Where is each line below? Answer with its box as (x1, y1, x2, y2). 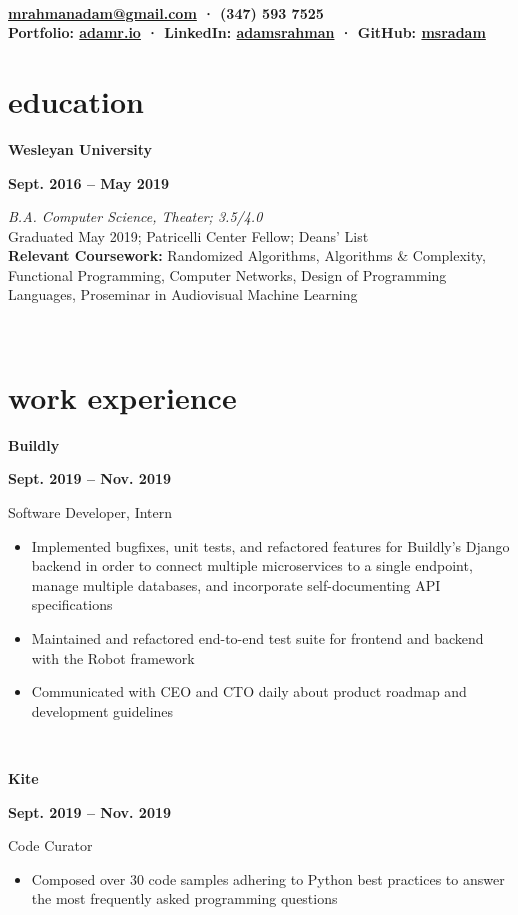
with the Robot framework (31, 647, 195, 668)
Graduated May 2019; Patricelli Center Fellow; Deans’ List (8, 225, 369, 246)
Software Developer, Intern (8, 501, 173, 522)
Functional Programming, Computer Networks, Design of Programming (8, 264, 447, 285)
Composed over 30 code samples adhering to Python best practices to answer (31, 868, 505, 889)
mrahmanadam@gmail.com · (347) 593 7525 (8, 2, 324, 23)
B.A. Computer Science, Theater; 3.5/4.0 (8, 206, 263, 227)
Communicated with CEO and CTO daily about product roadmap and (31, 681, 467, 702)
